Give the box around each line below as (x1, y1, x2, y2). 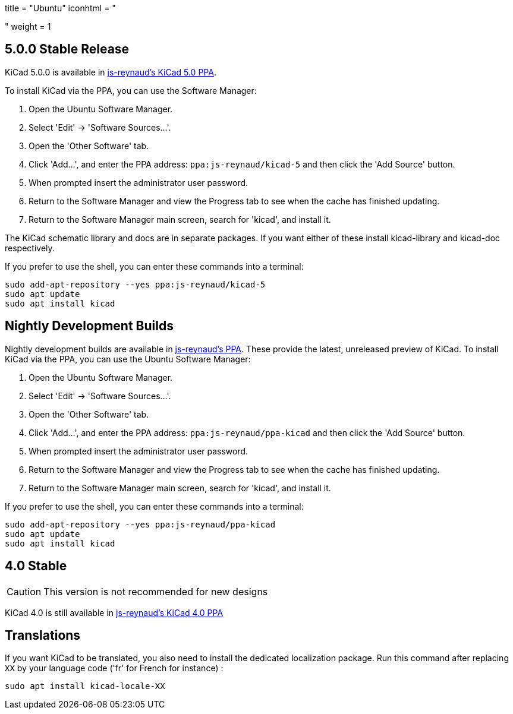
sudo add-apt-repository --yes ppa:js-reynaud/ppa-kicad (5, 519, 276, 529)
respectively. (5, 242, 55, 253)
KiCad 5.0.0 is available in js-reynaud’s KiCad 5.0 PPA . (5, 67, 216, 77)
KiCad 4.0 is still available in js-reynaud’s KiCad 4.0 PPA (5, 607, 224, 618)
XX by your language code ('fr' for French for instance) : (5, 663, 224, 674)
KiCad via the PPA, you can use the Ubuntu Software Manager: (5, 353, 251, 364)
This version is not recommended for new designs (43, 585, 268, 598)
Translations (5, 627, 81, 643)
